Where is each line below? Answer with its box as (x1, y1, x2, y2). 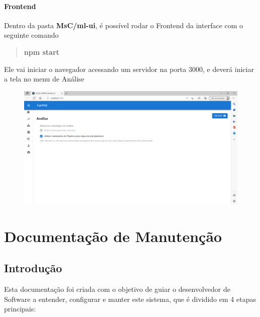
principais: (4, 303, 36, 314)
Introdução (4, 260, 62, 276)
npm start (24, 46, 59, 57)
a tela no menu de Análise (4, 73, 84, 84)
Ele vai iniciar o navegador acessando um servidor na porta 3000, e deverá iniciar (4, 63, 254, 74)
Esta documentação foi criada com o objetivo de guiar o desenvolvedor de (4, 284, 231, 294)
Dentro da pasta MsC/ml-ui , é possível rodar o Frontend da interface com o (4, 20, 243, 30)
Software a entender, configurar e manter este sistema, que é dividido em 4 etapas (4, 293, 256, 304)
